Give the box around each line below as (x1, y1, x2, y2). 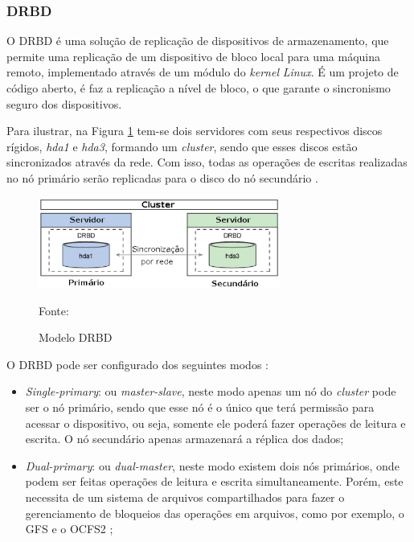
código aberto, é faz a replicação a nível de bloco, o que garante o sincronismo (6, 80, 391, 96)
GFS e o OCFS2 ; (25, 520, 113, 537)
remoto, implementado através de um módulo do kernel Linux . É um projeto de (6, 64, 399, 80)
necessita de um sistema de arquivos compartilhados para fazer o (25, 489, 345, 505)
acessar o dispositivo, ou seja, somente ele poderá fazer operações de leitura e (25, 414, 406, 431)
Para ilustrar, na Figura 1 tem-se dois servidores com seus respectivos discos (6, 122, 383, 139)
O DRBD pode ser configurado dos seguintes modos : (6, 355, 268, 372)
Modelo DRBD (39, 329, 113, 346)
